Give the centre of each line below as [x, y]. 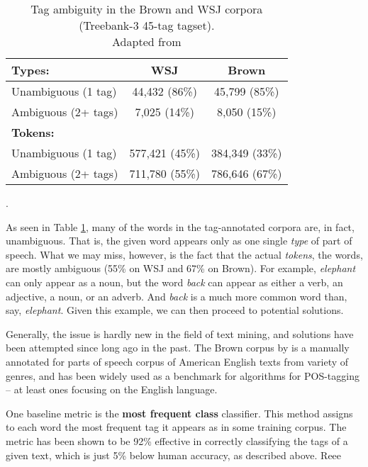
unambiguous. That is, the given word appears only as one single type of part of [179, 241]
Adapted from [147, 41]
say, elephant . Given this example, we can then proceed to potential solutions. [175, 310]
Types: [30, 70]
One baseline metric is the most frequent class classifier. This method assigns [179, 413]
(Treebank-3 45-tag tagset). [147, 25]
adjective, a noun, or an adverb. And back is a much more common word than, [177, 296]
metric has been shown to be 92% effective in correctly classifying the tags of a [177, 440]
